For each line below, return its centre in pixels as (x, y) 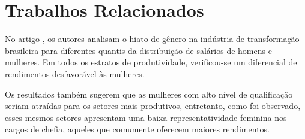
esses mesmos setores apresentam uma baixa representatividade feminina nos (146, 117)
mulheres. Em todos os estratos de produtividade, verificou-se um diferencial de (151, 62)
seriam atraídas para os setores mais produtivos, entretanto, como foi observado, (153, 106)
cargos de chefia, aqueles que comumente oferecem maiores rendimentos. (137, 129)
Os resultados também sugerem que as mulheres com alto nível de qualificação (149, 94)
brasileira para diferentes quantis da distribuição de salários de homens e (138, 50)
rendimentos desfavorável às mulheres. (75, 73)
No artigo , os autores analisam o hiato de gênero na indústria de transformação (152, 39)
